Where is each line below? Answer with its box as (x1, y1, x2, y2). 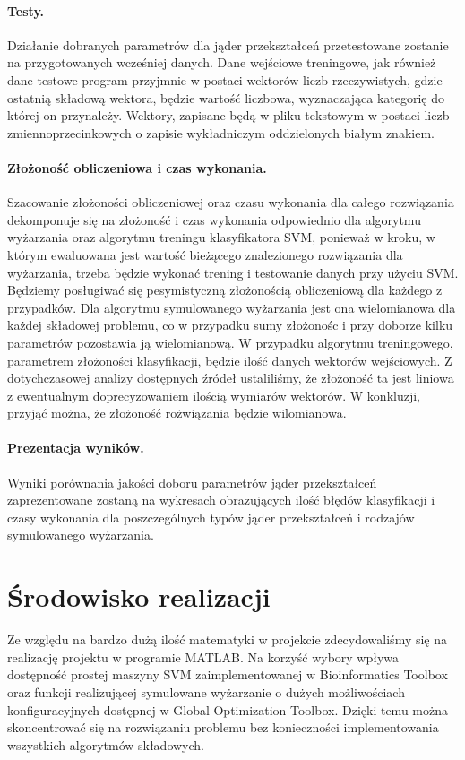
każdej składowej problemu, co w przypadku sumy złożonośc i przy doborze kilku (7, 315, 453, 334)
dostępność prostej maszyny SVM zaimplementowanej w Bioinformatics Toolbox (7, 665, 448, 684)
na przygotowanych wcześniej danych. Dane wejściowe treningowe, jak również (7, 53, 436, 72)
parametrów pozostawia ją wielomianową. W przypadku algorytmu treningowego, (7, 332, 453, 351)
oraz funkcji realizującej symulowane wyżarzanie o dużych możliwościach (7, 682, 405, 701)
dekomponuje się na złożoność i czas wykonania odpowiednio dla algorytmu (7, 210, 421, 229)
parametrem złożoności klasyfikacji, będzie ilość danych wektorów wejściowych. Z (7, 350, 452, 369)
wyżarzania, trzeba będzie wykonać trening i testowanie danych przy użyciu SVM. (7, 263, 459, 281)
